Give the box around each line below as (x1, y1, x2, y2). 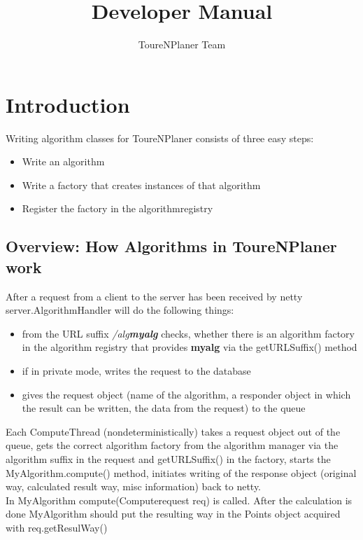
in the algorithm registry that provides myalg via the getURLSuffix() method (22, 340, 357, 354)
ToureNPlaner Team (138, 37, 226, 52)
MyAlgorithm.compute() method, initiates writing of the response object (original (6, 465, 357, 480)
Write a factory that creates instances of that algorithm (22, 177, 261, 192)
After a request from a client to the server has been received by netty (6, 289, 303, 303)
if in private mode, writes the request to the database (22, 364, 251, 378)
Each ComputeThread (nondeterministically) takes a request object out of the (6, 424, 341, 438)
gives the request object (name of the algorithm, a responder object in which (22, 387, 351, 401)
